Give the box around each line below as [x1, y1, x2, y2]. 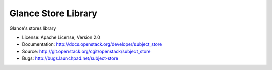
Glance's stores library [9, 25, 56, 31]
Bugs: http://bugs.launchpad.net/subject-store [22, 55, 118, 61]
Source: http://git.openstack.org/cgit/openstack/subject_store [22, 48, 151, 54]
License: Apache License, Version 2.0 [22, 34, 100, 40]
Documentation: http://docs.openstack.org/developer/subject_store [22, 41, 162, 47]
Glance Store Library [9, 8, 98, 19]
